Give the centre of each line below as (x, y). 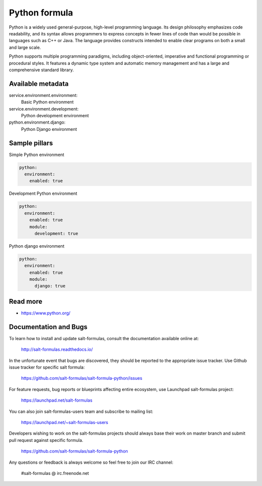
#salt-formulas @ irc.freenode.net (55, 473)
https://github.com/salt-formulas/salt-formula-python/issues (82, 378)
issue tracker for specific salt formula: (47, 367)
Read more (26, 301)
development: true (57, 233)
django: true (50, 286)
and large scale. (25, 47)
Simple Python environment (37, 155)
